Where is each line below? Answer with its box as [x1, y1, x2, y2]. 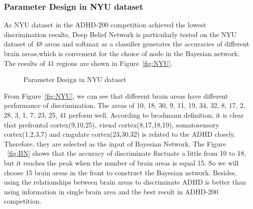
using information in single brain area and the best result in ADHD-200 [4, 186, 218, 196]
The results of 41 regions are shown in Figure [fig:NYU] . [4, 58, 173, 68]
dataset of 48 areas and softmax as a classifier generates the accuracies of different [4, 39, 250, 49]
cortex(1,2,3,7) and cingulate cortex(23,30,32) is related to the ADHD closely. [4, 129, 236, 139]
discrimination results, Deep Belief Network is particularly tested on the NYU [4, 29, 237, 39]
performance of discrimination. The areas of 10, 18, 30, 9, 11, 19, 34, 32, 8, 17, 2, [4, 100, 245, 110]
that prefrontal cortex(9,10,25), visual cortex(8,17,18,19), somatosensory [4, 119, 219, 129]
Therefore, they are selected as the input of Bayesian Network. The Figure [4, 138, 226, 148]
